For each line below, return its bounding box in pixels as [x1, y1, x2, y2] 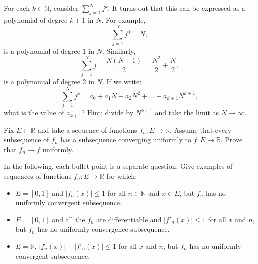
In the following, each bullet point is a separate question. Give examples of [4, 161, 233, 171]
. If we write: [102, 76, 142, 87]
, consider [49, 3, 79, 13]
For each [4, 3, 30, 13]
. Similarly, [102, 45, 136, 56]
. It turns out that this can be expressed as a [108, 3, 245, 13]
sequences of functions [4, 170, 72, 181]
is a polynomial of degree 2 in [4, 76, 94, 87]
